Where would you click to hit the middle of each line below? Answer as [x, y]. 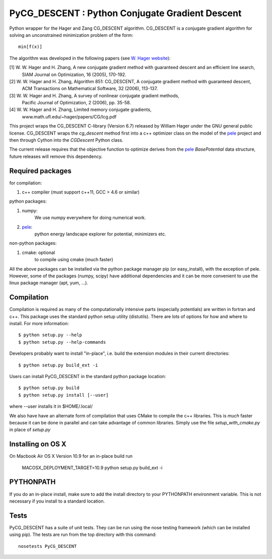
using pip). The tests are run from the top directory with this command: [83, 535]
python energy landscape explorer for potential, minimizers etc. [100, 234]
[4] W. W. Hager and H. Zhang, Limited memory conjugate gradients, [80, 110]
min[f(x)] [30, 47]
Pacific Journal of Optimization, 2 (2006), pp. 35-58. [76, 103]
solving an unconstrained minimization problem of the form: [71, 35]
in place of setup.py [30, 430]
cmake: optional [39, 253]
